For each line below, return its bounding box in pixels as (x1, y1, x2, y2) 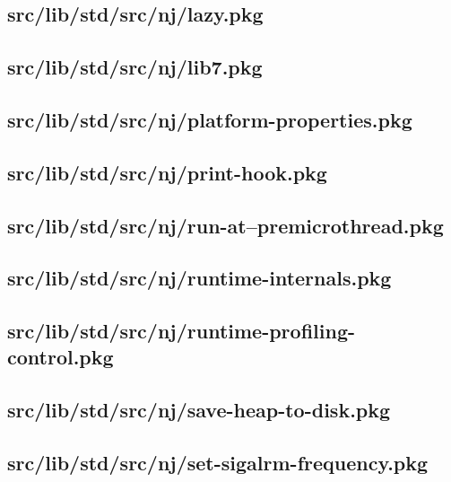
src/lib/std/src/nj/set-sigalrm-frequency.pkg (7, 449, 429, 477)
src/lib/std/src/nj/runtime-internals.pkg (7, 264, 392, 292)
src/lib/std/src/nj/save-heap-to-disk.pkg (7, 396, 391, 424)
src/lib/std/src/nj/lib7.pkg (7, 53, 263, 81)
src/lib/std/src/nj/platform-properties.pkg (7, 105, 412, 133)
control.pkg (7, 343, 114, 371)
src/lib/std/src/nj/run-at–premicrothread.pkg (7, 211, 444, 239)
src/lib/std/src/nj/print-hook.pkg (7, 158, 327, 186)
